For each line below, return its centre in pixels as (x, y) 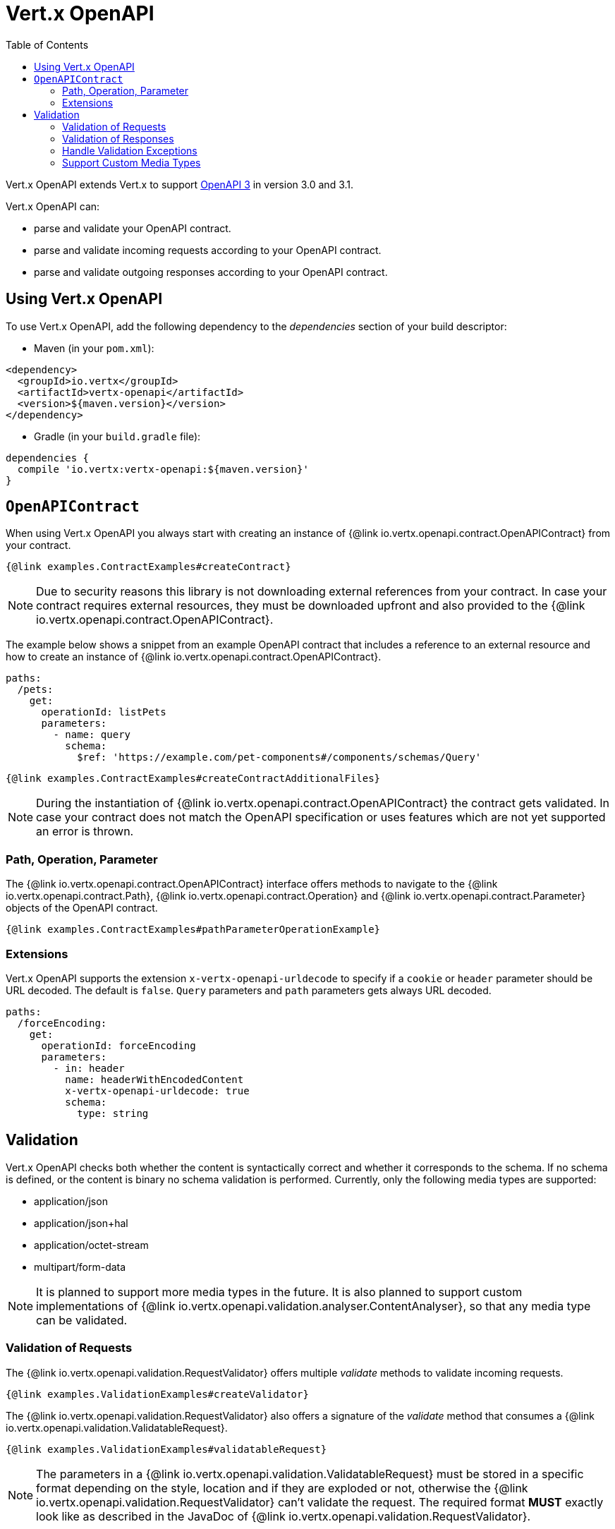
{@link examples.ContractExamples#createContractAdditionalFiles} (193, 779)
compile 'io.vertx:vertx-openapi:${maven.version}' (163, 469)
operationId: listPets (104, 712)
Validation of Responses (118, 138)
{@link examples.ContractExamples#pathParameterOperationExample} (193, 930)
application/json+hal (81, 1223)
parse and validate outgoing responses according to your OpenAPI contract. (211, 272)
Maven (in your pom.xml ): (94, 348)
